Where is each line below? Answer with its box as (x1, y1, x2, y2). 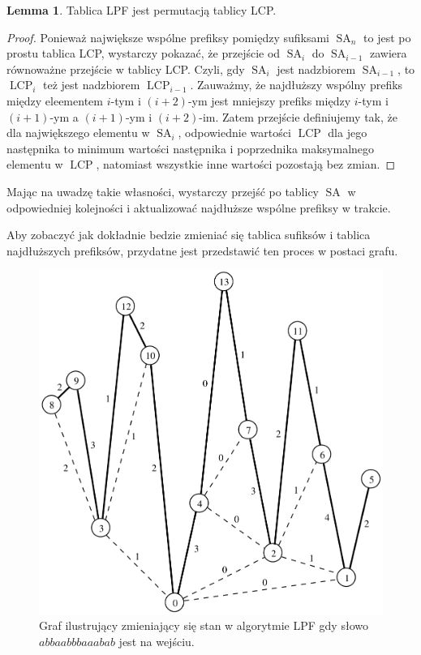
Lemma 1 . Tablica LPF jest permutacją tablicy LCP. (6, 2, 277, 18)
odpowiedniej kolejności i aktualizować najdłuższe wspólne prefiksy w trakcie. (6, 199, 391, 216)
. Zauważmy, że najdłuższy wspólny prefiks (190, 76, 403, 93)
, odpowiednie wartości (178, 124, 291, 141)
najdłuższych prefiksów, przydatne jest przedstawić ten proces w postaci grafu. (6, 242, 398, 259)
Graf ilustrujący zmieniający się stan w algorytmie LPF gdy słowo (39, 617, 368, 634)
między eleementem (6, 92, 103, 109)
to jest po (363, 28, 411, 45)
